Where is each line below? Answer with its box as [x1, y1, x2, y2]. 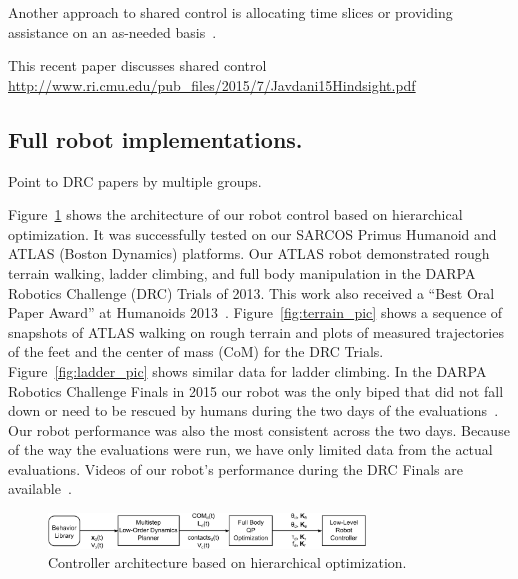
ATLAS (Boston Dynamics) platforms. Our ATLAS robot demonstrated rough [8, 243, 490, 264]
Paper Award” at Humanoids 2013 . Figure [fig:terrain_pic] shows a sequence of [8, 302, 503, 323]
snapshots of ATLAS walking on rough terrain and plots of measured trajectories [8, 321, 504, 342]
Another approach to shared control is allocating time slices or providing [8, 2, 453, 22]
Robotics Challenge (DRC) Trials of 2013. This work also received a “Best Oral [8, 282, 495, 303]
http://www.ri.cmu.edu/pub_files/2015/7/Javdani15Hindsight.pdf [8, 74, 416, 95]
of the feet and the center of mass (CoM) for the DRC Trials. [8, 341, 384, 362]
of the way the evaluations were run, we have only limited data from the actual [8, 439, 493, 460]
